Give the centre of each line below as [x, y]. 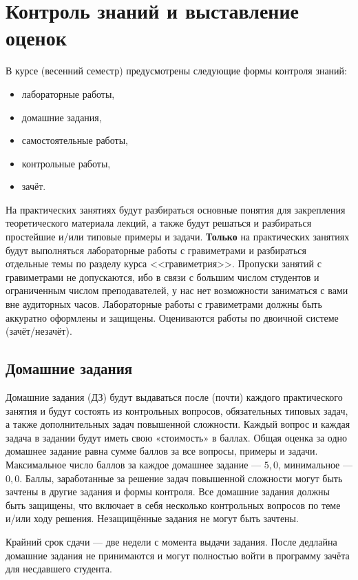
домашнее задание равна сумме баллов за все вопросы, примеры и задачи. [162, 451]
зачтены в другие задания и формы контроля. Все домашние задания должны [168, 491]
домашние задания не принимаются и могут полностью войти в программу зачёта [178, 555]
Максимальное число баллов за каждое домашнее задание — [134, 464]
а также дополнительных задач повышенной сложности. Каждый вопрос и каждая [178, 424]
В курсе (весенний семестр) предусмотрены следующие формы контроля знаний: [176, 71]
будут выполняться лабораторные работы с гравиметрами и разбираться [156, 250]
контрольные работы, [66, 163]
